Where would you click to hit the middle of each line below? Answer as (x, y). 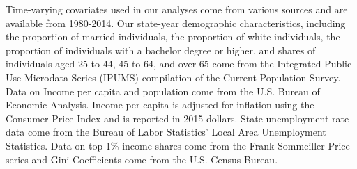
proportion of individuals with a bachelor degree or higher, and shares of (161, 50)
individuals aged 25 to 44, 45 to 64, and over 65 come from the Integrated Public (179, 64)
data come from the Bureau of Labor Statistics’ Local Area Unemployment (166, 132)
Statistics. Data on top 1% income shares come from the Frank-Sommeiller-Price (178, 145)
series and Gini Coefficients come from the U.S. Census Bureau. (142, 159)
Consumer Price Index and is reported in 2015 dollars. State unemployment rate (177, 118)
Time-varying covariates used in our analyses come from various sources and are (177, 9)
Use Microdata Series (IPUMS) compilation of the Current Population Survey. (173, 77)
